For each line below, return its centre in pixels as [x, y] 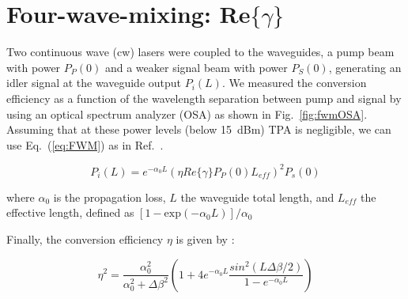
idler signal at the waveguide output [94, 83]
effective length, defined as [70, 212]
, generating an [365, 67]
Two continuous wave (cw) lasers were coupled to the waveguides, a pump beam [200, 52]
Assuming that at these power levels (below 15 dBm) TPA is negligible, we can [199, 129]
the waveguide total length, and [257, 197]
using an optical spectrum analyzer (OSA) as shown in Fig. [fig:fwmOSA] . [187, 114]
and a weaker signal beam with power [196, 67]
